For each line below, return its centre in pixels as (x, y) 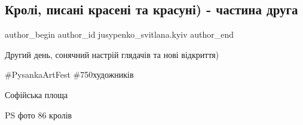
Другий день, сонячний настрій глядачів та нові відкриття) (112, 54)
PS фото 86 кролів (39, 115)
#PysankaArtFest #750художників (69, 74)
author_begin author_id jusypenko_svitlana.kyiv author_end (120, 34)
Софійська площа (36, 94)
